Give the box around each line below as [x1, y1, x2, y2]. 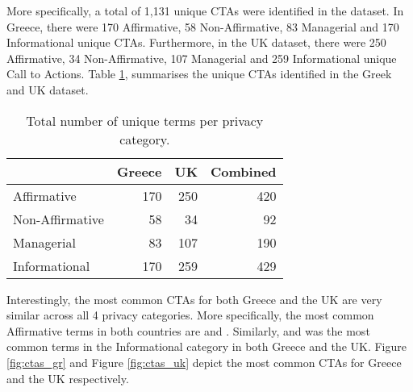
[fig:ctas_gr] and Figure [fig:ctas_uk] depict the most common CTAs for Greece [6, 353, 402, 370]
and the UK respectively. [6, 369, 129, 386]
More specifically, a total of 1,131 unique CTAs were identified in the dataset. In [6, 2, 404, 19]
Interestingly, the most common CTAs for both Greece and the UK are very [6, 290, 382, 307]
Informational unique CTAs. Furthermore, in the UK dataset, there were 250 [6, 34, 386, 51]
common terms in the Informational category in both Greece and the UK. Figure [6, 338, 407, 355]
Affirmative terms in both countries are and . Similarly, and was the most [6, 322, 370, 339]
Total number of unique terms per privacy [26, 111, 264, 130]
